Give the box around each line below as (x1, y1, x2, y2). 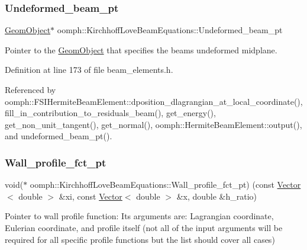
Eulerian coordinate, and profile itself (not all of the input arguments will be (5, 221, 283, 233)
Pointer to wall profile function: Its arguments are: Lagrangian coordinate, (5, 210, 274, 222)
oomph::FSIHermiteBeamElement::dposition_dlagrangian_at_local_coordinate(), (5, 95, 303, 107)
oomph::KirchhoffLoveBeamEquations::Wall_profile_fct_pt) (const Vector (30, 178, 301, 191)
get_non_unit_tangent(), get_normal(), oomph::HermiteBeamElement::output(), (5, 118, 302, 130)
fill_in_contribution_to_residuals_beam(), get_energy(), (5, 107, 216, 119)
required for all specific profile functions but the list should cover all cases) (5, 233, 275, 245)
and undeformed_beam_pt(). (5, 130, 112, 142)
